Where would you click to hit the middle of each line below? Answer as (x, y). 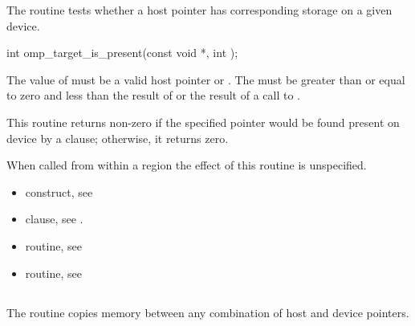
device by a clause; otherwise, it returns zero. (118, 138)
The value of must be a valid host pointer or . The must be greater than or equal (206, 79)
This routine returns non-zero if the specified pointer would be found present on (203, 122)
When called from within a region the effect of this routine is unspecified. (187, 165)
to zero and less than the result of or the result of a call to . (153, 95)
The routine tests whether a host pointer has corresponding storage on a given (199, 10)
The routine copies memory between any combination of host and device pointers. (208, 312)
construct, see (59, 192)
